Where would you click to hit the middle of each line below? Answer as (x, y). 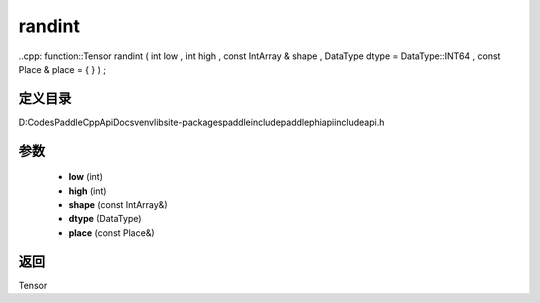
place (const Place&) (111, 232)
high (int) (87, 191)
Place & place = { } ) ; (62, 69)
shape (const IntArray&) (118, 205)
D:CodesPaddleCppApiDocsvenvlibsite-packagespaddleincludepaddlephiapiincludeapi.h (201, 122)
